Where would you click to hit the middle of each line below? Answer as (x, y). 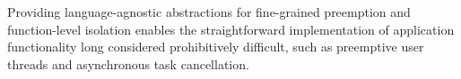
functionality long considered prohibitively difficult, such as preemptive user (216, 47)
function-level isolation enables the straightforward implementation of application (231, 29)
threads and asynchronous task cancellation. (128, 63)
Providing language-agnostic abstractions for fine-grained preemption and (209, 12)
